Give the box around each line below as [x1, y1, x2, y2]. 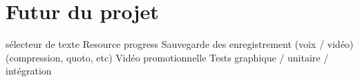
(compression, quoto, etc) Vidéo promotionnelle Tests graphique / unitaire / [6, 50, 329, 64]
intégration [6, 64, 52, 78]
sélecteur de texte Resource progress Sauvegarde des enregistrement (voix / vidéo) [6, 37, 354, 51]
